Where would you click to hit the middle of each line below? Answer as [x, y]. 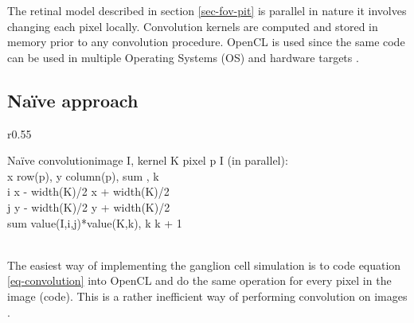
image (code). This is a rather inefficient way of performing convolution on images [207, 296]
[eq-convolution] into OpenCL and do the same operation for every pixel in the [199, 280]
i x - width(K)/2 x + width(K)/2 [88, 191]
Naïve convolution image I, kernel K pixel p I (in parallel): [148, 160]
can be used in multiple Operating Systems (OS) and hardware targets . [183, 57]
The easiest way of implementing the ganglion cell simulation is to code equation [204, 265]
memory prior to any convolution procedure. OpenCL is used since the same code [206, 42]
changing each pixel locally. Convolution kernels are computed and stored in [193, 26]
